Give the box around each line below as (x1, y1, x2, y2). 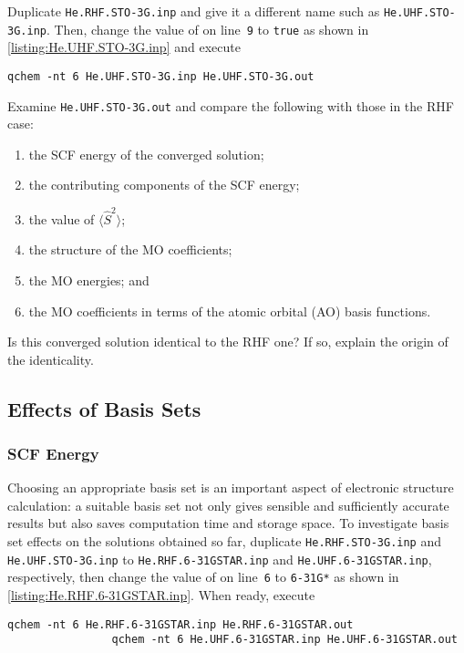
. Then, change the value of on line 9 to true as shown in (46, 19, 369, 38)
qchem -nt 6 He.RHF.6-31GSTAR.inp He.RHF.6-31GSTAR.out (7, 617, 354, 631)
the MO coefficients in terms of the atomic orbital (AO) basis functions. (28, 301, 431, 320)
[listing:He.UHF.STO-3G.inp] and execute (7, 37, 241, 57)
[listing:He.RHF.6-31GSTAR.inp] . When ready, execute (7, 586, 315, 605)
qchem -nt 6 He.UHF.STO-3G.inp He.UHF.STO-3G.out (7, 69, 314, 83)
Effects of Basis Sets (7, 394, 201, 422)
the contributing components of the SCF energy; (28, 175, 300, 194)
